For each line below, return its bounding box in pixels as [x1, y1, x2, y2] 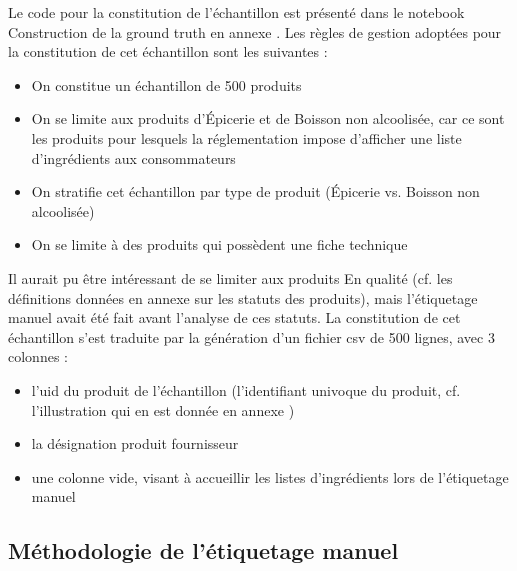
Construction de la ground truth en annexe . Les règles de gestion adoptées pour [8, 21, 502, 42]
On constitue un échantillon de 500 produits [31, 74, 302, 95]
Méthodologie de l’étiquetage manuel [8, 535, 399, 566]
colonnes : [8, 346, 68, 367]
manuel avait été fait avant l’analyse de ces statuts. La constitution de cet [8, 307, 461, 328]
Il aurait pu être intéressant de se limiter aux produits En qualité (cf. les [8, 267, 453, 288]
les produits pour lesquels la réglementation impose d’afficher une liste [31, 127, 462, 148]
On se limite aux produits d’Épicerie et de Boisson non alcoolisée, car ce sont [31, 108, 505, 129]
